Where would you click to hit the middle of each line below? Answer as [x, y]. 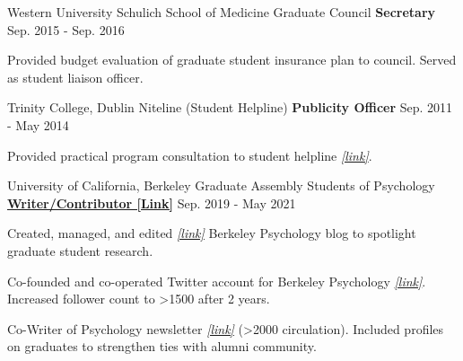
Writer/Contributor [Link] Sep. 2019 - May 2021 [152, 203]
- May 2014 [38, 124]
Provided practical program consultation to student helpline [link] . [190, 155]
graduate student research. [80, 250]
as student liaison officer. [75, 77]
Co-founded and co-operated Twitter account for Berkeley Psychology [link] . [217, 281]
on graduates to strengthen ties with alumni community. [162, 346]
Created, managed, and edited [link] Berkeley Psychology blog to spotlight [212, 233]
